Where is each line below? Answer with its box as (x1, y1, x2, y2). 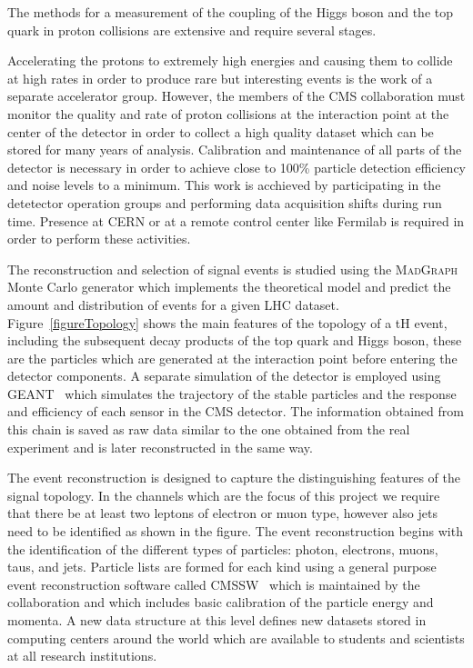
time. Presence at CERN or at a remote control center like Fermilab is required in (7, 211, 465, 230)
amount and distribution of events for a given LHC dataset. (7, 294, 339, 314)
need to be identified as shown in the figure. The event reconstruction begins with (7, 522, 463, 541)
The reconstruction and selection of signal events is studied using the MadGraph (7, 259, 458, 278)
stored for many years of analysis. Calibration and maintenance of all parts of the (7, 140, 462, 159)
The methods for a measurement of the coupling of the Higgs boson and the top (7, 3, 453, 21)
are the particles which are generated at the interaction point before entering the (7, 348, 458, 367)
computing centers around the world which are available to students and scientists (7, 628, 465, 647)
